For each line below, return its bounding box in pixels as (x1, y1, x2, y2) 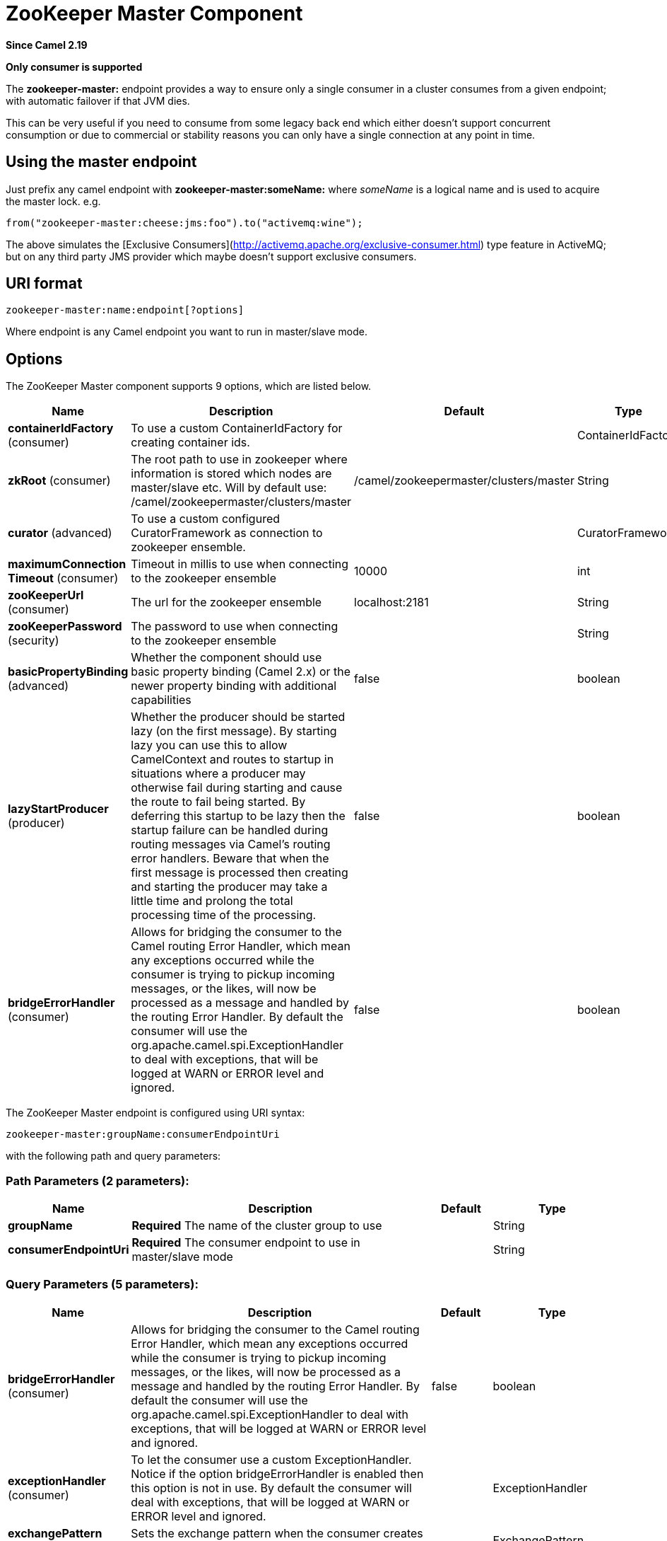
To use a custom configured (131, 512, 281, 526)
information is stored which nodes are (131, 466, 332, 481)
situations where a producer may (131, 766, 306, 781)
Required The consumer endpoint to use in (131, 1235, 360, 1250)
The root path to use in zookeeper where (131, 452, 348, 467)
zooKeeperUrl (8, 588, 84, 603)
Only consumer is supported (6, 60, 143, 73)
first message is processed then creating (131, 865, 348, 880)
